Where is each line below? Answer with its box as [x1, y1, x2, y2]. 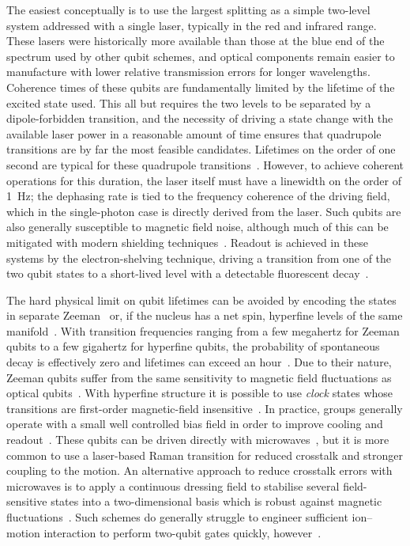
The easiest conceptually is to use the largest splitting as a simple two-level [6, 2, 371, 17]
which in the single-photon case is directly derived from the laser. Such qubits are [6, 203, 401, 219]
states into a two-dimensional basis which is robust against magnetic [51, 493, 382, 510]
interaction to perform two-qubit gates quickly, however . [43, 524, 322, 540]
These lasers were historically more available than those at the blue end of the [6, 32, 385, 49]
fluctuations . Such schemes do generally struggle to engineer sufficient [6, 509, 348, 525]
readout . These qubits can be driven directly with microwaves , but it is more [6, 431, 389, 448]
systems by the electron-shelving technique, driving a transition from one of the [6, 249, 392, 266]
